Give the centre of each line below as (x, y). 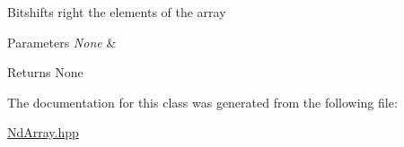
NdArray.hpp (43, 132)
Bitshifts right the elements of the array (117, 12)
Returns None (45, 72)
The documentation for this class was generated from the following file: (202, 102)
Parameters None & (62, 42)
